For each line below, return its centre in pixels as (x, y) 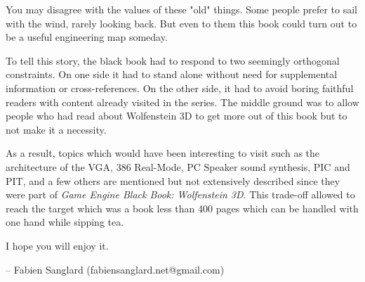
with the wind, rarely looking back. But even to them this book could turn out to (181, 23)
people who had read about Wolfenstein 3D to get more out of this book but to (177, 116)
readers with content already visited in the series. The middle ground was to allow (182, 102)
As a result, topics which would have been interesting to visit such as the (163, 153)
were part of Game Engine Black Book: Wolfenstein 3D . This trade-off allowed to (180, 194)
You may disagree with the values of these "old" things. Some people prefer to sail (181, 9)
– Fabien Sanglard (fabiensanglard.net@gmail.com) (115, 269)
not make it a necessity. (56, 129)
